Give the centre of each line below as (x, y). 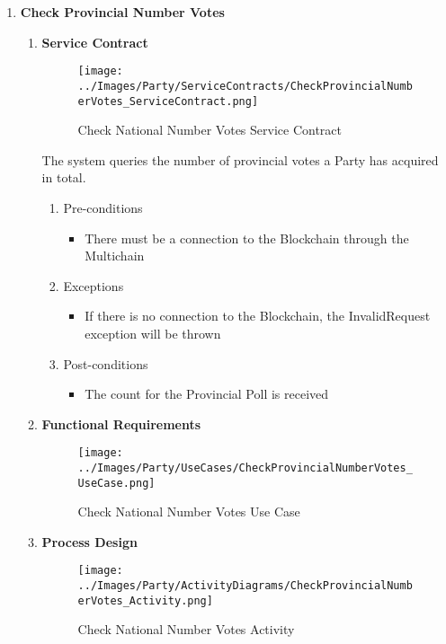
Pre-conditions (103, 207)
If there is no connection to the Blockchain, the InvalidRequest (258, 316)
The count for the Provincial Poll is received (207, 394)
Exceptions (94, 285)
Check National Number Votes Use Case (189, 512)
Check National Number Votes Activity (186, 629)
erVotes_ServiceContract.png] (168, 101)
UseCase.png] (116, 483)
